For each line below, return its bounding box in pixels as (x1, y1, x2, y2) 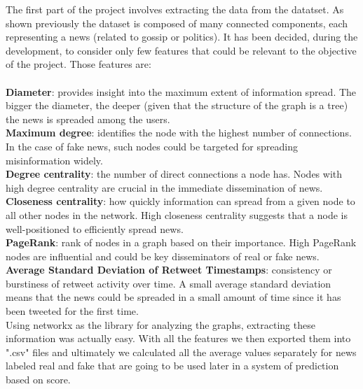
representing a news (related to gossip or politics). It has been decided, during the (6, 29, 358, 44)
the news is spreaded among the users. (6, 111, 170, 126)
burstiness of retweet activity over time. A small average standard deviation (6, 276, 331, 290)
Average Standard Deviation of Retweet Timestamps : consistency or (6, 262, 332, 277)
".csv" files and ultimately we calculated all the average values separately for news (6, 344, 357, 359)
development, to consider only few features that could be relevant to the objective (6, 43, 357, 57)
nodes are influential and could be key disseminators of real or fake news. (6, 248, 320, 263)
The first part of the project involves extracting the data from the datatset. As (6, 2, 344, 16)
